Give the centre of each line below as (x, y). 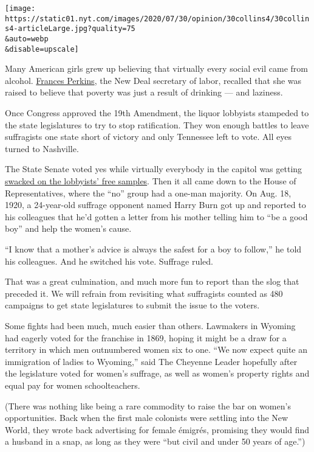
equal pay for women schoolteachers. (73, 385)
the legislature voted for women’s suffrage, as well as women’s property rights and (157, 373)
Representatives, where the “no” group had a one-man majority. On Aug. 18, (148, 193)
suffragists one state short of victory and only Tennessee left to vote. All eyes (148, 137)
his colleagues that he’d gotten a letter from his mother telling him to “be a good (156, 216)
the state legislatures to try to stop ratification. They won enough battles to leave (157, 124)
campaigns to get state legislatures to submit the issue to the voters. (132, 305)
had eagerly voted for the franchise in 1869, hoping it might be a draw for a (146, 337)
